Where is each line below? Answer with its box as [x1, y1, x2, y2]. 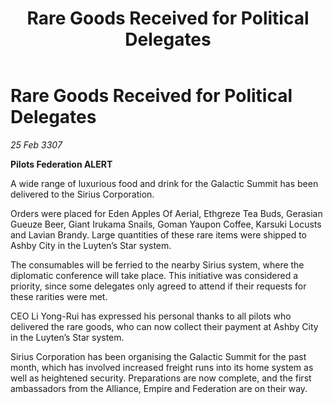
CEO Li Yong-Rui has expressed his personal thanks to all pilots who [10, 310, 292, 322]
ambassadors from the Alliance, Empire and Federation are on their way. [10, 382, 308, 394]
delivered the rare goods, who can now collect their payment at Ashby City [10, 320, 319, 332]
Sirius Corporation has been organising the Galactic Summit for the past [10, 350, 307, 362]
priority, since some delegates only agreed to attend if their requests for [10, 280, 307, 292]
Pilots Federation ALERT [10, 158, 113, 170]
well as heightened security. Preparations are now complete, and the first [10, 372, 312, 384]
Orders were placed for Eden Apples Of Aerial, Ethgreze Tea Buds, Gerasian [10, 207, 323, 219]
